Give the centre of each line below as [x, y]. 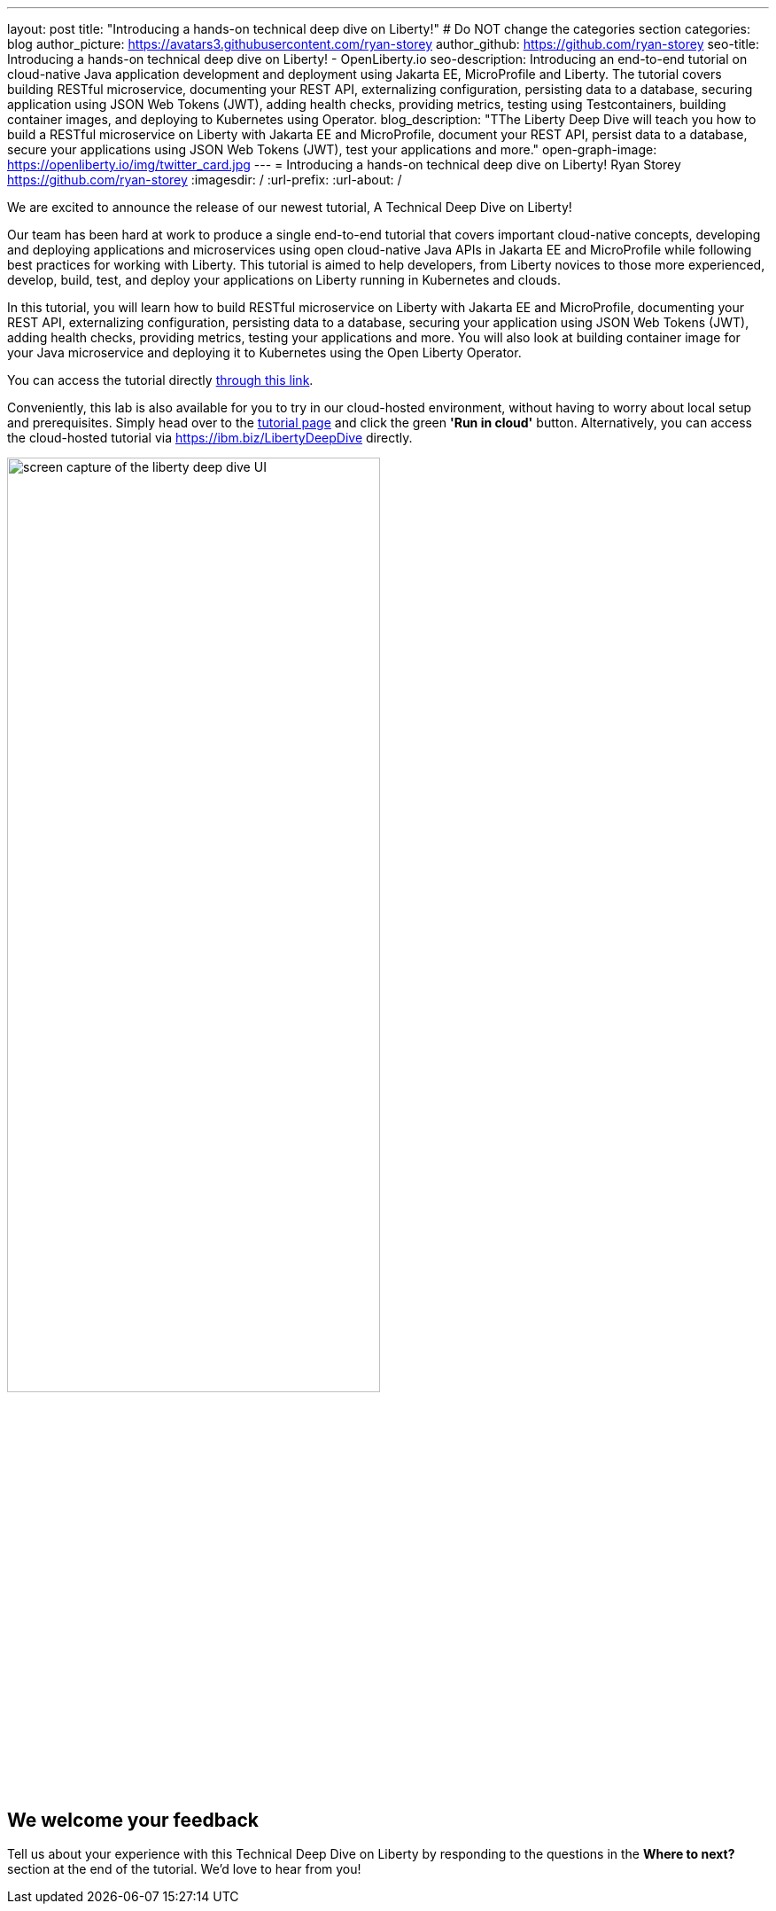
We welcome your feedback [133, 1820]
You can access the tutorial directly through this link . [160, 380]
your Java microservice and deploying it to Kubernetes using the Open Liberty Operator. [264, 352]
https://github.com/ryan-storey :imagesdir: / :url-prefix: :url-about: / [205, 180]
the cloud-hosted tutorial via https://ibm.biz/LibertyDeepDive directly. [210, 438]
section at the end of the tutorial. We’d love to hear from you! [184, 1869]
